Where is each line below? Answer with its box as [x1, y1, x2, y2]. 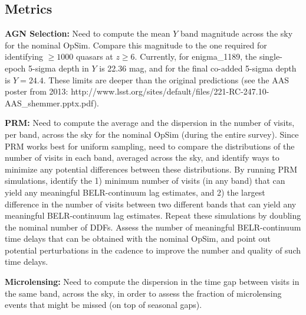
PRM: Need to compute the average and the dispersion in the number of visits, [5, 116, 295, 129]
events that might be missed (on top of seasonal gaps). [5, 298, 202, 311]
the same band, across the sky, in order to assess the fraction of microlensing [5, 287, 282, 299]
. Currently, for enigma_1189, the [134, 50, 257, 63]
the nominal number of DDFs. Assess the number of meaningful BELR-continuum [5, 220, 301, 233]
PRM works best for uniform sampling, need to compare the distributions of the [5, 139, 295, 152]
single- [259, 50, 282, 63]
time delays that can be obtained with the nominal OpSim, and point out [5, 232, 271, 245]
